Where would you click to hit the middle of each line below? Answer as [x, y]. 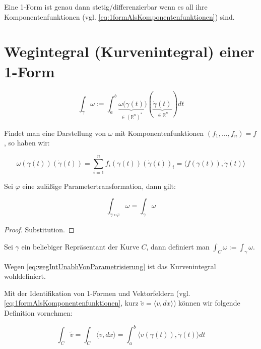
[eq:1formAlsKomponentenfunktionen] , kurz [71, 303]
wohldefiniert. [25, 276]
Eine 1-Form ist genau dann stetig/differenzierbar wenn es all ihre [106, 7]
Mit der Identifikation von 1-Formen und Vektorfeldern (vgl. [97, 293]
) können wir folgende [207, 303]
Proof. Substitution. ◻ [39, 230]
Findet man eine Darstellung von [55, 133]
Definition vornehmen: [38, 313]
